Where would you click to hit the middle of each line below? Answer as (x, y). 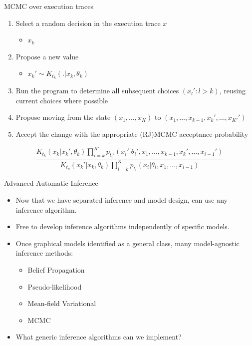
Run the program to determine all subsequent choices (97, 91)
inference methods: (44, 253)
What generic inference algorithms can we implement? (99, 337)
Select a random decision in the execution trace (88, 23)
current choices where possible (62, 100)
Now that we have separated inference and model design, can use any (122, 199)
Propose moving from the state (63, 117)
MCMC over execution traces (49, 6)
